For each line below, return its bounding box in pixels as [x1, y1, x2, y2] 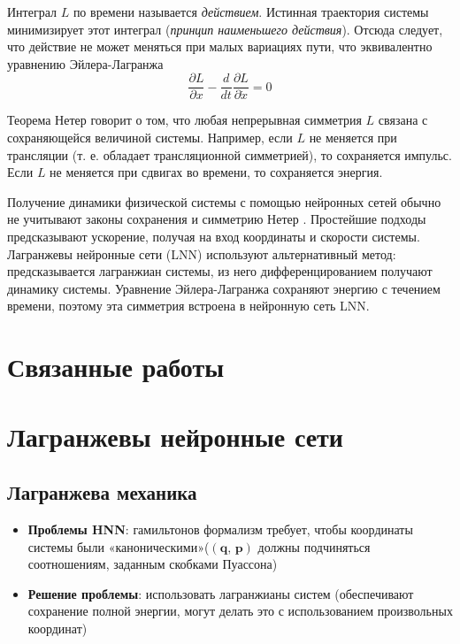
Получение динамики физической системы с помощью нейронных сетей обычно [7, 192, 441, 211]
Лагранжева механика [7, 479, 197, 506]
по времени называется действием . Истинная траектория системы [73, 3, 429, 20]
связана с [378, 111, 428, 129]
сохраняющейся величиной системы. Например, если [7, 128, 293, 147]
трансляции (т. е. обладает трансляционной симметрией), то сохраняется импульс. [7, 145, 452, 164]
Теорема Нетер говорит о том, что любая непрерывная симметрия [7, 111, 362, 129]
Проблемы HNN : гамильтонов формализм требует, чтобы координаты [27, 519, 413, 538]
